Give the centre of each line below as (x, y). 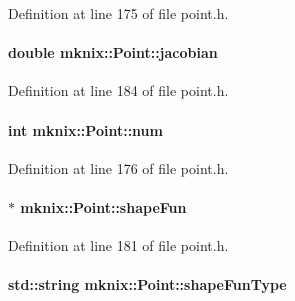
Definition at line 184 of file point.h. (118, 90)
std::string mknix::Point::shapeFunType (147, 284)
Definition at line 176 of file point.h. (118, 167)
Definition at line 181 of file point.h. (118, 245)
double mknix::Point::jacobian (113, 52)
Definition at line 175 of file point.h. (118, 13)
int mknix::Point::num (85, 129)
